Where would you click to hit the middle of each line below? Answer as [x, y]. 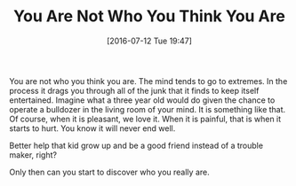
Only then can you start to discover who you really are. [110, 172]
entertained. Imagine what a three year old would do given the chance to [142, 100]
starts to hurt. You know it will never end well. [92, 128]
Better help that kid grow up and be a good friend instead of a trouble [136, 145]
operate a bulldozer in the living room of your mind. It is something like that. [148, 109]
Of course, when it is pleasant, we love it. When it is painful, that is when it [145, 119]
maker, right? [33, 155]
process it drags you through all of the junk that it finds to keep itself [134, 90]
